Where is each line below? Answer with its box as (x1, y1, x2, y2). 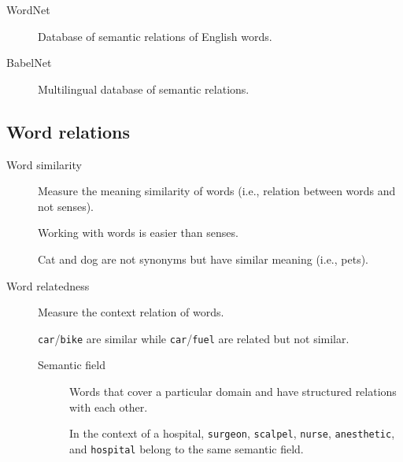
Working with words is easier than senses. (38, 224, 238, 241)
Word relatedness (6, 277, 90, 294)
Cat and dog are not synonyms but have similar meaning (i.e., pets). (38, 250, 368, 267)
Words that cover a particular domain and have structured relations (69, 383, 397, 399)
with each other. (69, 398, 148, 415)
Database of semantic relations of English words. (38, 28, 272, 44)
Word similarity (6, 156, 82, 172)
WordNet (6, 2, 50, 17)
